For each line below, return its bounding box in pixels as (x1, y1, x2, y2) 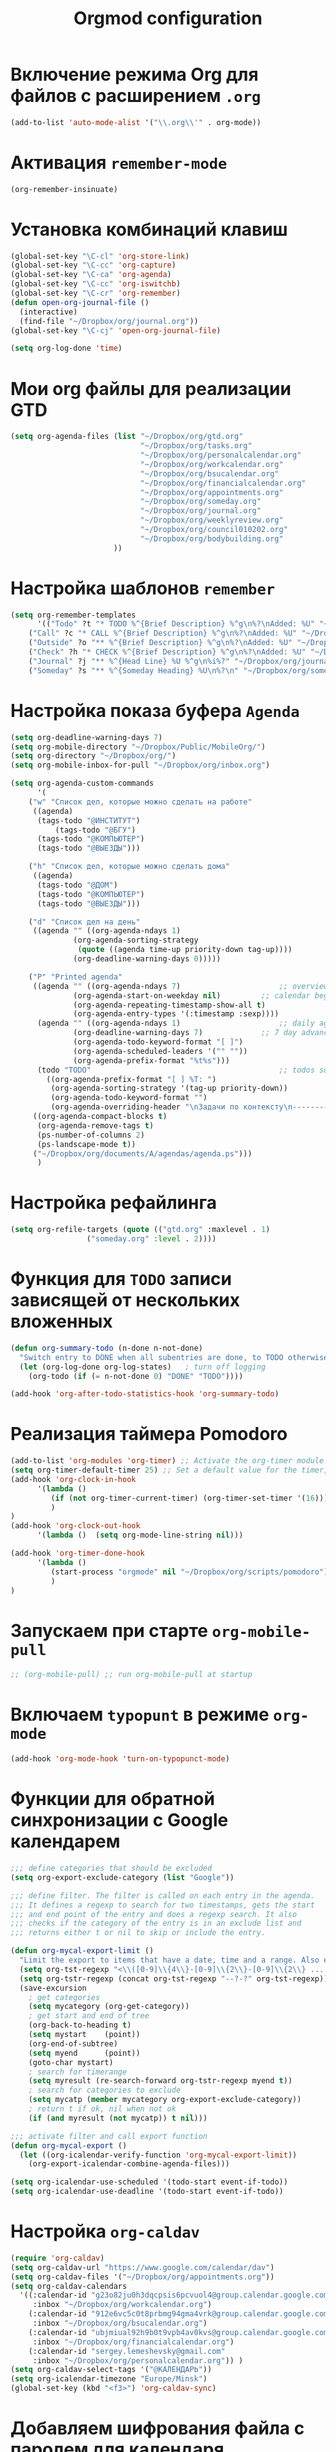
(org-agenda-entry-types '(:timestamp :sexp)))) (73, 1009, 280, 1019)
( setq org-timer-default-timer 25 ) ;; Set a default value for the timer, (10, 1465, 329, 1476)
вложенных (10, 1310, 113, 1333)
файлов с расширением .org (10, 85, 262, 107)
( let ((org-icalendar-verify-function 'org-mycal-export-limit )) (19, 2150, 298, 2160)
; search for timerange (28, 2067, 128, 2077)
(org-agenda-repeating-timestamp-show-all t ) (73, 1000, 267, 1010)
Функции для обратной (10, 1788, 215, 1811)
